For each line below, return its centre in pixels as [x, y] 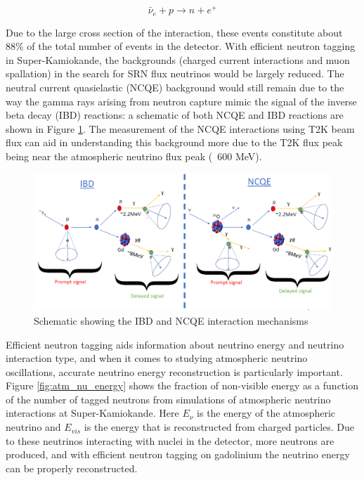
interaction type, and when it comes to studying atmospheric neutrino [157, 358]
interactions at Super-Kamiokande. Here [92, 413]
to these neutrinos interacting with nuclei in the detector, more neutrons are [170, 440]
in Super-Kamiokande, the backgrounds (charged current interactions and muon [178, 59]
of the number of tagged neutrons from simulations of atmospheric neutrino [168, 399]
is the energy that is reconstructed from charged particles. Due [219, 427]
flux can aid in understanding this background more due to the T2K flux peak [174, 142]
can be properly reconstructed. [72, 468]
